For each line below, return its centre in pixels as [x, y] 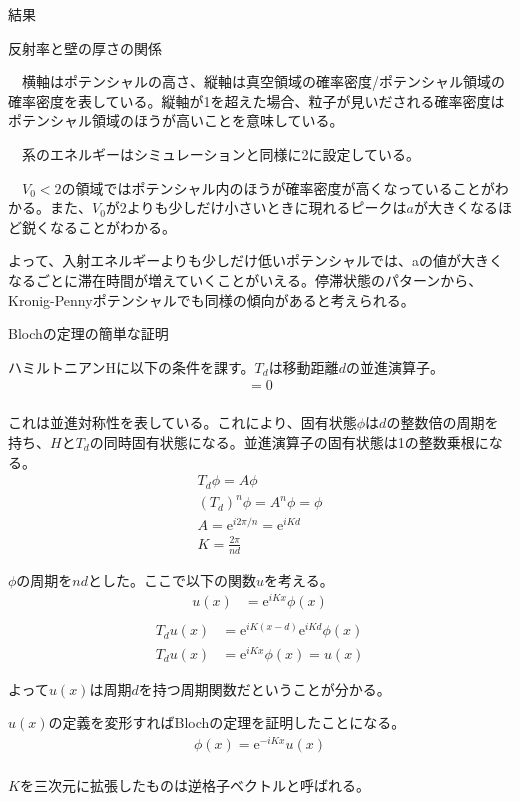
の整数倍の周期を [442, 422]
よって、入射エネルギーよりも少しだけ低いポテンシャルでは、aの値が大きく [255, 260]
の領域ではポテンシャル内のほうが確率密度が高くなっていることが [278, 187]
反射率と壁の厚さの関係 [85, 47]
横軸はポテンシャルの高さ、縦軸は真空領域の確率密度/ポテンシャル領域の [263, 81]
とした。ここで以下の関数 [172, 579]
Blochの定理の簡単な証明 [88, 333]
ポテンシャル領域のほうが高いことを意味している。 [176, 120]
